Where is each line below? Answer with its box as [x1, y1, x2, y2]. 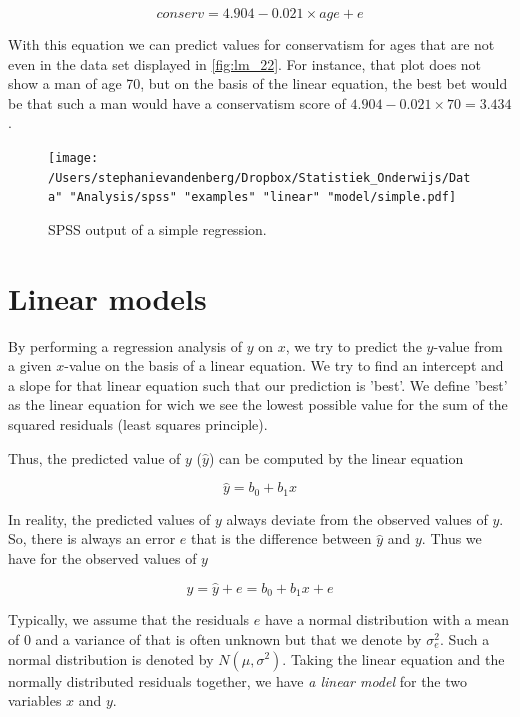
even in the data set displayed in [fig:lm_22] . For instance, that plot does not [8, 53, 482, 74]
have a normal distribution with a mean [264, 609, 509, 630]
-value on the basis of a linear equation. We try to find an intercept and [64, 355, 504, 376]
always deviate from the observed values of [226, 508, 488, 529]
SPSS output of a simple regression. [48, 218, 267, 239]
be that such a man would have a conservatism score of [8, 92, 346, 113]
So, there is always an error [8, 528, 176, 549]
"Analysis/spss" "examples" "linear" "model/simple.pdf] [69, 190, 457, 205]
